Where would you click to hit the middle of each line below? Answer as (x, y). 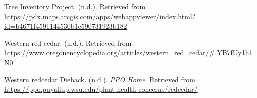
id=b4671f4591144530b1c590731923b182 (66, 26)
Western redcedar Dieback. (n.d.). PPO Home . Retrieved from (100, 79)
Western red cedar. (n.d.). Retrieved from (68, 43)
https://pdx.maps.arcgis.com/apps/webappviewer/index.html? (100, 16)
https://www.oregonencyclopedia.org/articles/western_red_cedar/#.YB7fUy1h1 (128, 53)
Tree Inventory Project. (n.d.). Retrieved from (75, 6)
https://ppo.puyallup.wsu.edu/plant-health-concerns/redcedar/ (101, 89)
